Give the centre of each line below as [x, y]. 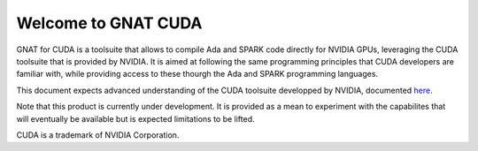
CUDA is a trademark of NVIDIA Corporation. [98, 135]
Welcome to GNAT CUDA [109, 23]
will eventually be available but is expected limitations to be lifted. [136, 118]
